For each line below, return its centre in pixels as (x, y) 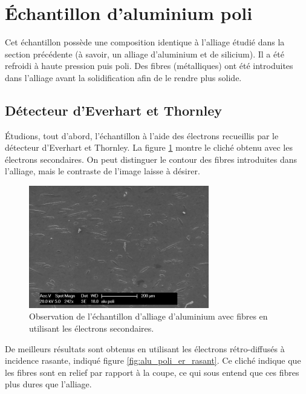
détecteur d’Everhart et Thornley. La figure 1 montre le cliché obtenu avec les (149, 147)
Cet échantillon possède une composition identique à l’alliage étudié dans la (145, 42)
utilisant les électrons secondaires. (92, 328)
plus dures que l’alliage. (48, 384)
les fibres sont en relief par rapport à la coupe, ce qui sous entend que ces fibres (152, 372)
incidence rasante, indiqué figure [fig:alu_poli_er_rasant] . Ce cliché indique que (153, 360)
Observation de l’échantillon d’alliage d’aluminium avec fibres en (148, 316)
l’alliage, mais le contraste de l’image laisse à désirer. (103, 171)
